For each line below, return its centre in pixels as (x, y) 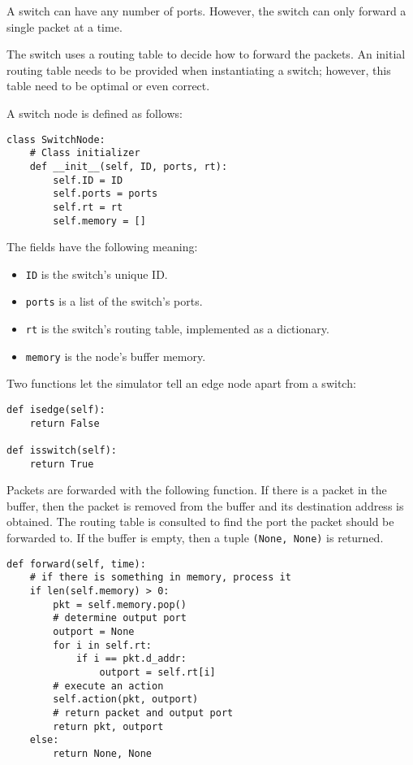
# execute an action (108, 686)
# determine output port (120, 618)
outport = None (94, 631)
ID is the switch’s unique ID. (97, 274)
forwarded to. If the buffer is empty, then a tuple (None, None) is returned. (195, 538)
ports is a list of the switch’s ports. (114, 301)
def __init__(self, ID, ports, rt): (129, 166)
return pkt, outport (108, 726)
